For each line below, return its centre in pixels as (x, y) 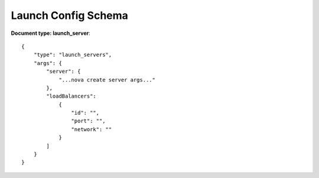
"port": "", (88, 121)
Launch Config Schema (69, 15)
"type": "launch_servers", (73, 55)
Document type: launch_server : (51, 33)
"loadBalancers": (71, 96)
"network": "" (92, 129)
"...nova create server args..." (107, 80)
